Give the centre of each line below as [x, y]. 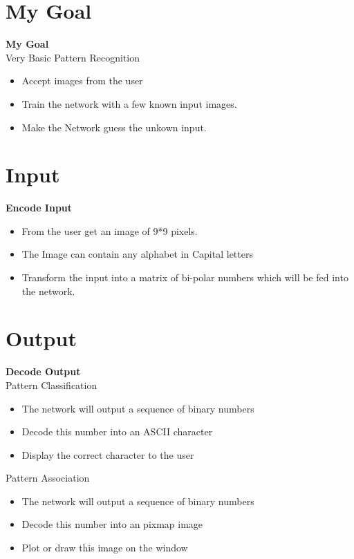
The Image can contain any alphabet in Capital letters [137, 254]
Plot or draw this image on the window [105, 548]
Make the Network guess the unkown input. [114, 127]
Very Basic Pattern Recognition [73, 57]
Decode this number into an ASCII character [117, 432]
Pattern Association [48, 478]
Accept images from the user [82, 80]
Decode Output [43, 371]
